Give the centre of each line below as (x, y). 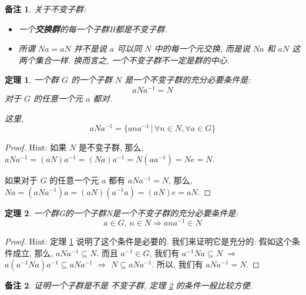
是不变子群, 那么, (111, 147)
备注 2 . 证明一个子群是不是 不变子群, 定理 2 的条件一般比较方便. (129, 285)
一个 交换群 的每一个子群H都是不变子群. (93, 29)
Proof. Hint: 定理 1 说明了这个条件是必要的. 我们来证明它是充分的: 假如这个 (148, 241)
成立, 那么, (33, 252)
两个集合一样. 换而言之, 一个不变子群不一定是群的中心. (124, 60)
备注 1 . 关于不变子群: (46, 9)
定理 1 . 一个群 (32, 80)
